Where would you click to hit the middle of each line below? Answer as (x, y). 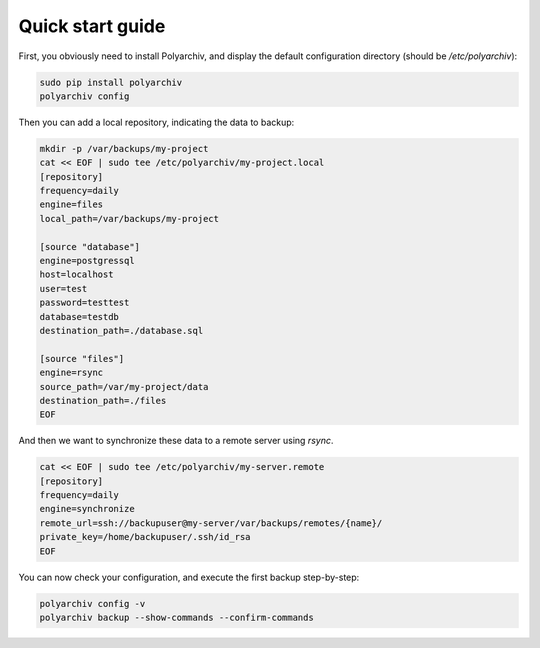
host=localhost (76, 274)
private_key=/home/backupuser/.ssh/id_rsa (145, 537)
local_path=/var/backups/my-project (129, 218)
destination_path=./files (103, 400)
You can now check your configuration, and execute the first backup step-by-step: (189, 577)
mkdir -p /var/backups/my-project (124, 148)
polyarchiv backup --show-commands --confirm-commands (176, 617)
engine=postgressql (87, 261)
